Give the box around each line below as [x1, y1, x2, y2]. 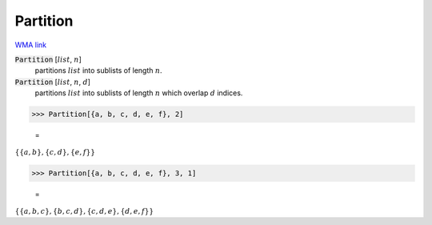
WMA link [14, 40, 47, 50]
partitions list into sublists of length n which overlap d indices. [34, 88, 243, 98]
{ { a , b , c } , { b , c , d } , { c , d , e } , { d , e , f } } [14, 207, 154, 216]
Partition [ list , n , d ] [14, 77, 91, 86]
